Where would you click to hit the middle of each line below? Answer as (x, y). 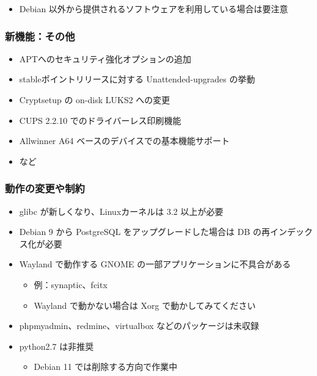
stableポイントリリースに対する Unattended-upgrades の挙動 (137, 79)
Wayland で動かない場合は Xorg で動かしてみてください (145, 305)
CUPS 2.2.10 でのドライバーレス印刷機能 (100, 120)
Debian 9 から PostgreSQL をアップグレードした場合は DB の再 (144, 232)
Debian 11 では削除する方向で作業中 (106, 367)
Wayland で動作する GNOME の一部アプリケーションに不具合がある (155, 264)
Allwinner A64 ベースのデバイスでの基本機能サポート (125, 141)
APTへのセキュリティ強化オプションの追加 (105, 58)
